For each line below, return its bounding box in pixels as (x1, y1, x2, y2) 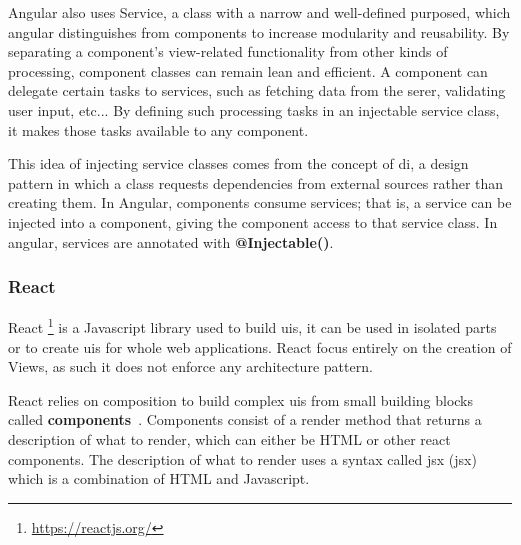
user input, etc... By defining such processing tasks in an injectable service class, (8, 99, 500, 120)
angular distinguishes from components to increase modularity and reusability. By (8, 21, 510, 42)
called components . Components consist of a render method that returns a (8, 409, 482, 430)
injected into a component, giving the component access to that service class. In (8, 211, 498, 232)
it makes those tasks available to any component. (8, 119, 309, 140)
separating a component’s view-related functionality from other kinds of (8, 41, 448, 62)
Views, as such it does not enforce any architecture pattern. (8, 356, 373, 377)
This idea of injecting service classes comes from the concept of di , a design (8, 153, 469, 174)
